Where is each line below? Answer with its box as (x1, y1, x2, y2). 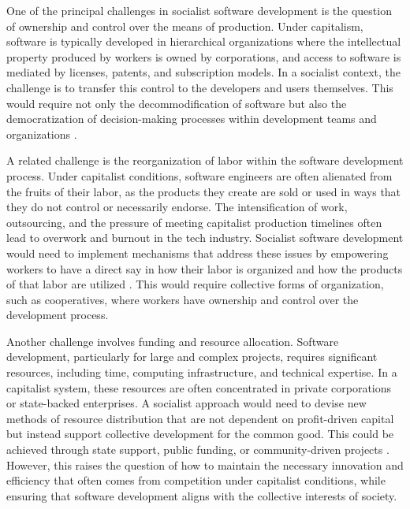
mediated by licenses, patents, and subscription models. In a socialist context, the (6, 64, 401, 80)
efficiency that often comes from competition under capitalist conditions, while (6, 472, 386, 489)
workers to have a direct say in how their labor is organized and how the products (6, 260, 403, 277)
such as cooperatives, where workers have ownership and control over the (6, 291, 359, 307)
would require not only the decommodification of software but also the (6, 95, 347, 111)
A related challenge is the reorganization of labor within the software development (6, 152, 404, 169)
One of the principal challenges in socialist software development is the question (6, 2, 392, 18)
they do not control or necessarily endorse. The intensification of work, (6, 199, 348, 215)
